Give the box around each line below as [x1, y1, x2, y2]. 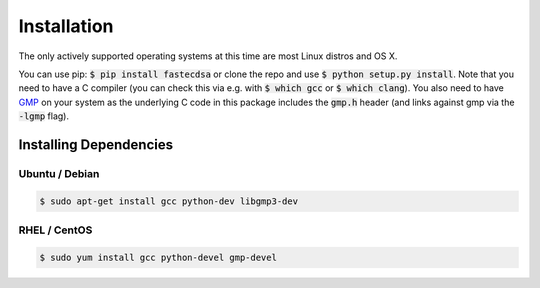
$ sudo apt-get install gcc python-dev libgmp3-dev [39, 195, 299, 207]
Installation [18, 15, 114, 37]
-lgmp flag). [18, 110, 70, 122]
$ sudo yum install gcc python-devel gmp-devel [39, 251, 277, 263]
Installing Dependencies [18, 136, 174, 153]
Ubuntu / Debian [18, 166, 100, 180]
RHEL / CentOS [18, 223, 93, 237]
